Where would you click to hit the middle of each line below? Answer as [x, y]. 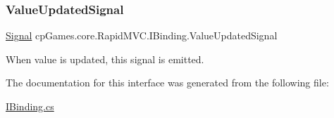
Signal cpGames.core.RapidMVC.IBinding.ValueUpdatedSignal [142, 35]
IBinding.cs [30, 106]
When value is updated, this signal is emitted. [105, 59]
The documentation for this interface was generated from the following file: [167, 83]
